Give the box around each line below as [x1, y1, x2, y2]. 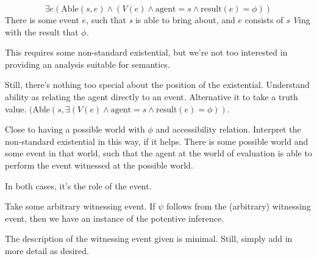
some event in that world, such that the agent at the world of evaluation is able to [5, 147, 312, 159]
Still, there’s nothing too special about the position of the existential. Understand [5, 78, 310, 91]
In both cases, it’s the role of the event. [5, 179, 152, 192]
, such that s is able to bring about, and [86, 13, 235, 26]
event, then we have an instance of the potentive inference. [5, 211, 224, 224]
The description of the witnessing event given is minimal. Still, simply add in [5, 232, 293, 245]
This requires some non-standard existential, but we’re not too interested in [5, 46, 288, 59]
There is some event [5, 13, 79, 26]
